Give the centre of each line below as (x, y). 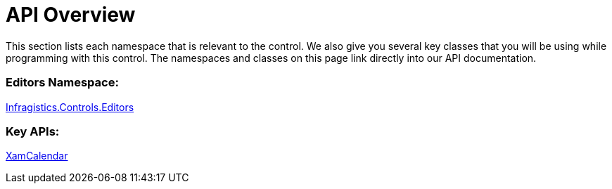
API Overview (71, 15)
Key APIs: (33, 131)
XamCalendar (37, 156)
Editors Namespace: (62, 83)
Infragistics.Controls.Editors (70, 107)
